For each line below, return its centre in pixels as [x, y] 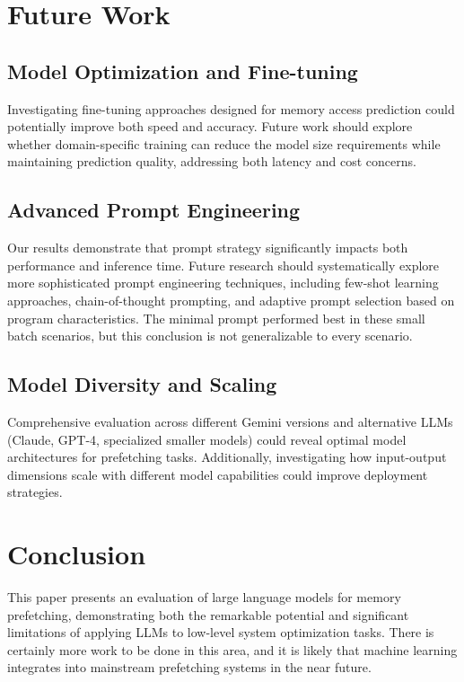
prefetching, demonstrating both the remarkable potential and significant [208, 614]
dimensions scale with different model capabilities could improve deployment [218, 474]
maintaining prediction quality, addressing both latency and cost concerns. [212, 161]
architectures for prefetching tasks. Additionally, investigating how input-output [227, 457]
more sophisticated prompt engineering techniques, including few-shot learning [223, 283]
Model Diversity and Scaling [142, 384]
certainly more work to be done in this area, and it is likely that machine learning [232, 649]
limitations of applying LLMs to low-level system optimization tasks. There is [221, 632]
